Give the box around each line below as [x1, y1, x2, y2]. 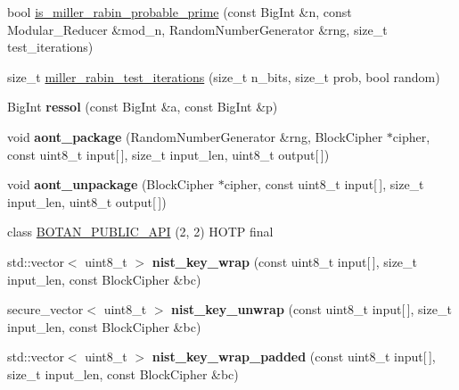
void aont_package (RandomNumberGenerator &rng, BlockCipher [7, 127, 383, 145]
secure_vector [7, 300, 84, 319]
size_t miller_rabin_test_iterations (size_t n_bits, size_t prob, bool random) [7, 67, 440, 86]
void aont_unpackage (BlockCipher [7, 175, 215, 194]
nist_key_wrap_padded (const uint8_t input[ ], [152, 347, 436, 366]
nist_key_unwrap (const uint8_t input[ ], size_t [171, 300, 452, 319]
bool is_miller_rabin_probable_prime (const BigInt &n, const [7, 3, 352, 21]
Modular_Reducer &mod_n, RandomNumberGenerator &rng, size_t [7, 20, 388, 38]
